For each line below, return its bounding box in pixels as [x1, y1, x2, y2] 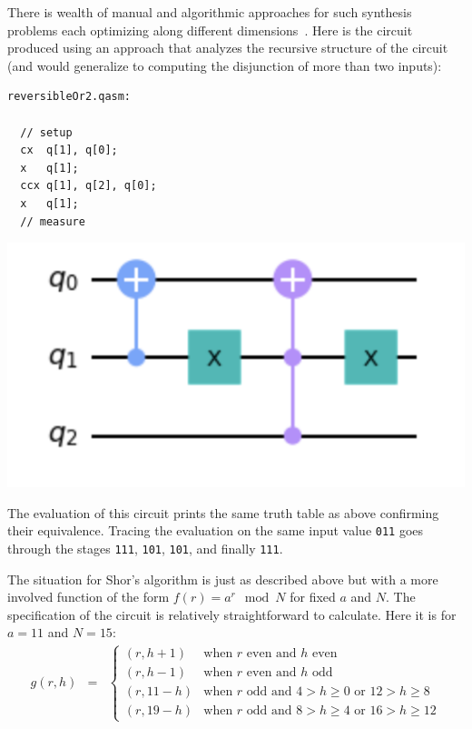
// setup [20, 125, 73, 139]
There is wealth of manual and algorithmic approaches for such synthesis [7, 3, 412, 21]
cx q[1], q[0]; [20, 144, 118, 157]
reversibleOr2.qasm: [7, 90, 132, 104]
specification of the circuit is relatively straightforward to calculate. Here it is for [7, 604, 457, 624]
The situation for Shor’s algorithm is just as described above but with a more [7, 569, 438, 588]
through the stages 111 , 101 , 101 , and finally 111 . [7, 539, 283, 558]
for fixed [290, 587, 336, 606]
